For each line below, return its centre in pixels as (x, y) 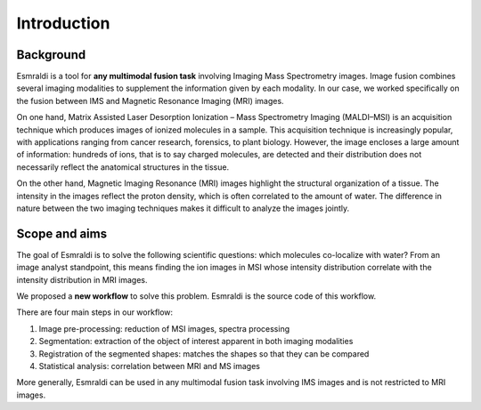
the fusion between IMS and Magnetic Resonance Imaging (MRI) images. (150, 100)
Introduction (63, 23)
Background (51, 55)
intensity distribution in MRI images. (82, 279)
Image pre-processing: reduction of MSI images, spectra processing (164, 328)
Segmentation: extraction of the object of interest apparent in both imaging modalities (196, 342)
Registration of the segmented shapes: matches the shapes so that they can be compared (204, 354)
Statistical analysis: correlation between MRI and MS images (149, 366)
